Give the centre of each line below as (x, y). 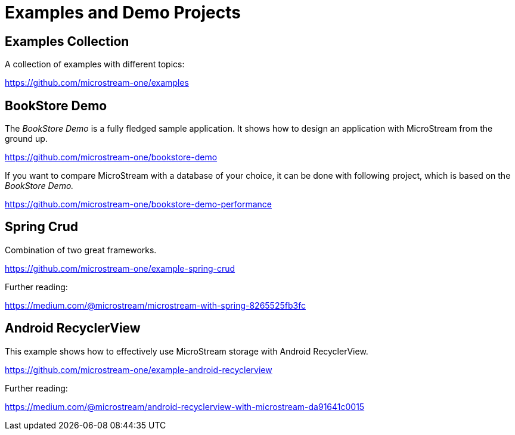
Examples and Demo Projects (123, 13)
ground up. (26, 139)
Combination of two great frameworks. (81, 250)
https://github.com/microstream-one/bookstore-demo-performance (138, 204)
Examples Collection (67, 41)
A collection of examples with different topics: (95, 64)
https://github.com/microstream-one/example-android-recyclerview (139, 369)
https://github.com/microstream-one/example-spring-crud (120, 268)
